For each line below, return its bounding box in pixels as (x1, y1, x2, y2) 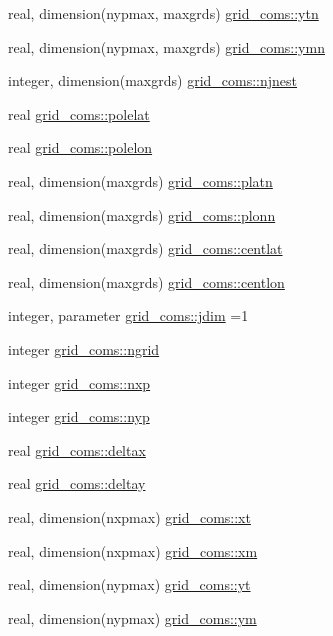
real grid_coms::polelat (8, 103, 150, 124)
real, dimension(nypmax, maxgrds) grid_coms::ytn (8, 3, 319, 23)
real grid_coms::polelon (8, 137, 153, 158)
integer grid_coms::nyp (8, 406, 150, 427)
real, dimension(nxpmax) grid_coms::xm (8, 540, 258, 561)
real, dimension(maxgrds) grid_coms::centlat (8, 238, 283, 259)
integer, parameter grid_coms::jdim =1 (8, 305, 249, 326)
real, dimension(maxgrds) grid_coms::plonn (8, 204, 276, 225)
